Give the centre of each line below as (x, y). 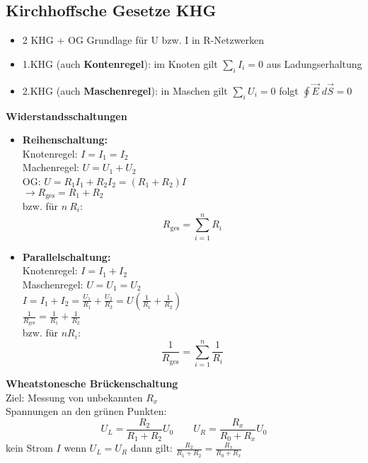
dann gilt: (151, 448)
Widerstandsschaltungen (67, 116)
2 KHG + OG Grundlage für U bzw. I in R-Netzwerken (143, 40)
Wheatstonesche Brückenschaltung (92, 383)
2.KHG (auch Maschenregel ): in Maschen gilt (125, 90)
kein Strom (29, 448)
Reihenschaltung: (65, 140)
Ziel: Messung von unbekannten (74, 397)
